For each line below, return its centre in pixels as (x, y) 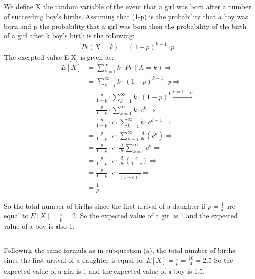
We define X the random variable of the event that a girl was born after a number (127, 7)
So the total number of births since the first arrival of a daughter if (105, 206)
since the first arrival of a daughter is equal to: (74, 260)
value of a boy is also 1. (39, 226)
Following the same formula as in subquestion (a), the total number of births (120, 250)
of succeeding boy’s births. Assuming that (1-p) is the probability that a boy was (126, 16)
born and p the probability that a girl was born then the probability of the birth (125, 26)
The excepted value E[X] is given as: (59, 57)
